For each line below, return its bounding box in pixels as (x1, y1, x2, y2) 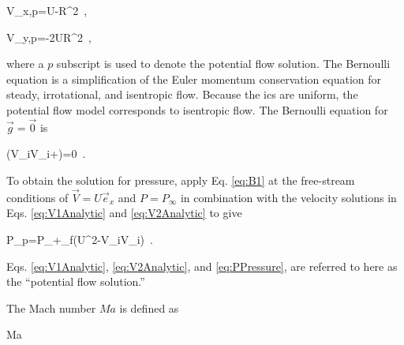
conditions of (6, 189, 69, 205)
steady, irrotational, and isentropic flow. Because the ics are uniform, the (6, 86, 358, 103)
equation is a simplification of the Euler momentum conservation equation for (6, 70, 382, 87)
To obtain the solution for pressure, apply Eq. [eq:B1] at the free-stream (6, 171, 355, 188)
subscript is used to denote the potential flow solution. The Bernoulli (56, 55, 391, 72)
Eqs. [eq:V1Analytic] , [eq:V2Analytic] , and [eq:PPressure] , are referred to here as (6, 257, 398, 274)
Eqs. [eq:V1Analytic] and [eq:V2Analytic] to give (6, 204, 242, 221)
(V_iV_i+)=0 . (6, 145, 86, 162)
